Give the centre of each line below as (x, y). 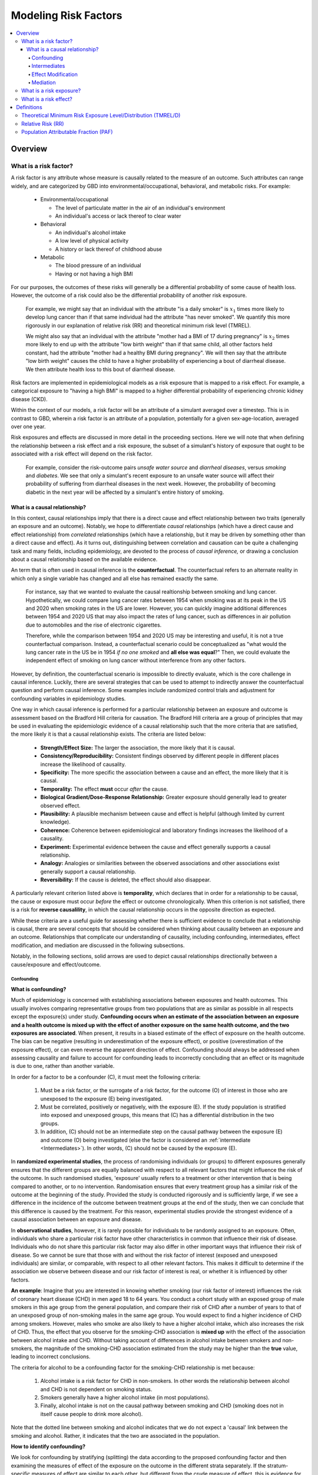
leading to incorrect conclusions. (51, 1356)
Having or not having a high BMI (94, 274)
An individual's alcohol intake (90, 232)
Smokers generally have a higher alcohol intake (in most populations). (125, 1397)
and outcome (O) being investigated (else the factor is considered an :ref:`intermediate (145, 1140)
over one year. (29, 426)
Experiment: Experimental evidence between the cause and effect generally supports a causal (155, 847)
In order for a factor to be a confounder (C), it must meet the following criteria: (106, 1077)
